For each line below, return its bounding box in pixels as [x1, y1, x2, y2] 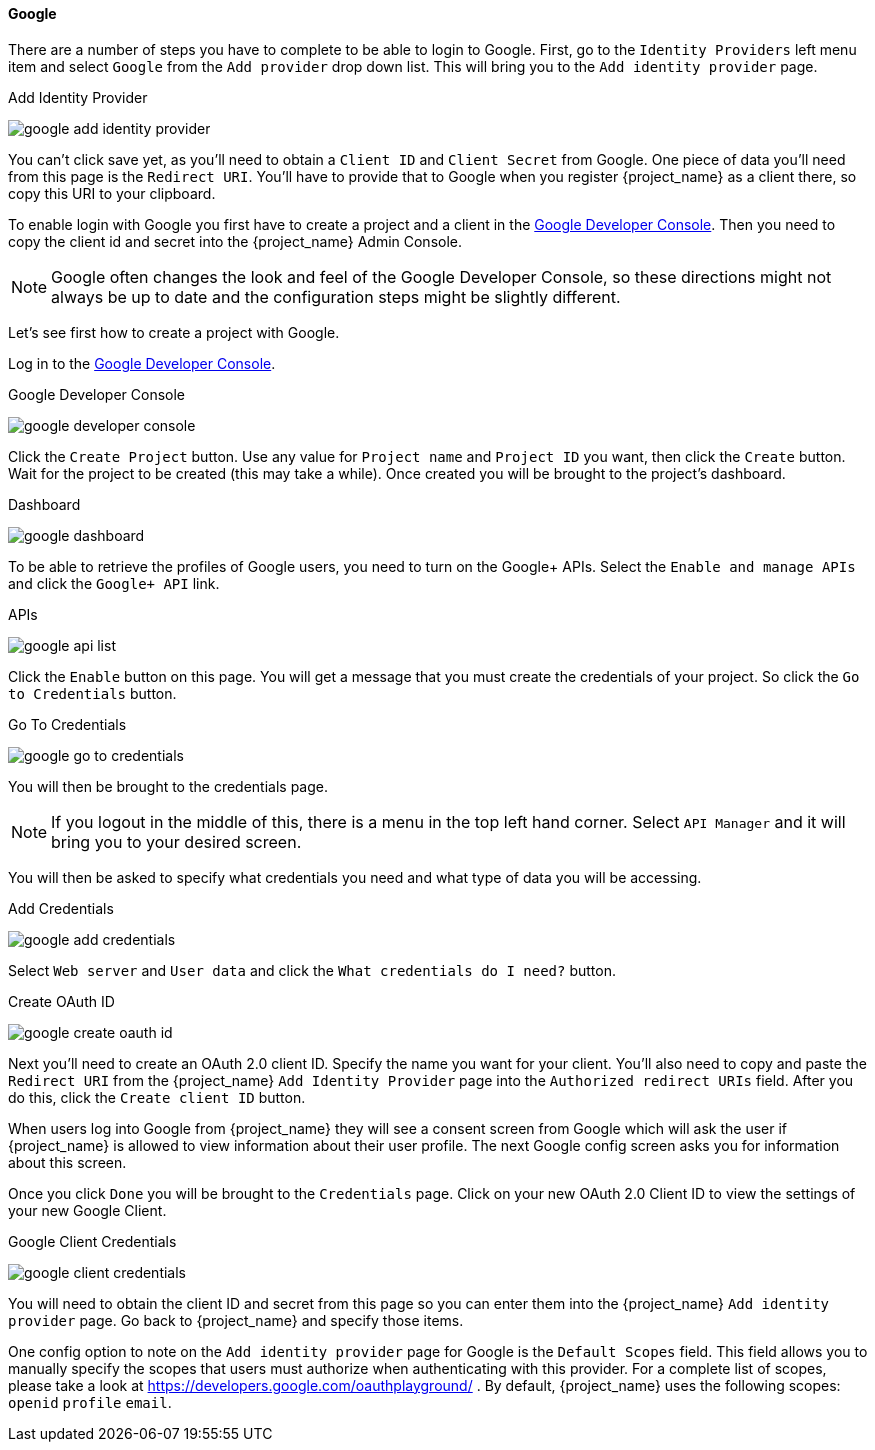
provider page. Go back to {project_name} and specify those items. [8, 1311, 464, 1329]
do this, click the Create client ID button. [8, 1088, 306, 1106]
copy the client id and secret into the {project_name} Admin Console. [8, 232, 463, 250]
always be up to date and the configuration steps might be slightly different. [51, 286, 621, 307]
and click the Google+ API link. [8, 574, 220, 592]
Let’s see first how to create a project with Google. [8, 323, 340, 341]
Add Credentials [8, 899, 114, 917]
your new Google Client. [8, 1201, 167, 1219]
